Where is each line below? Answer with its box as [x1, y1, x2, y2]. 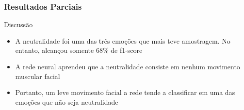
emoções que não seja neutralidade [15, 96, 118, 107]
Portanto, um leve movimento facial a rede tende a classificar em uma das [15, 87, 235, 97]
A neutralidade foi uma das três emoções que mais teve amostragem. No [15, 35, 230, 46]
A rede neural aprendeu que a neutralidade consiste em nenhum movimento [15, 62, 240, 71]
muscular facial [15, 71, 60, 81]
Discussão [4, 19, 33, 30]
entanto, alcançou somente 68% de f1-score [15, 45, 143, 55]
